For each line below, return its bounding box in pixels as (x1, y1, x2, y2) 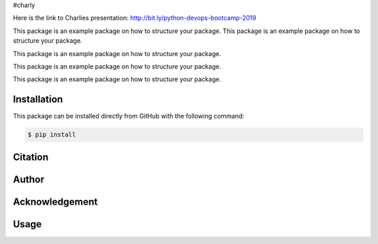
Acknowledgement (13, 196, 98, 208)
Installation (13, 93, 63, 105)
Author (13, 173, 45, 185)
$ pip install (27, 130, 76, 139)
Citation (13, 151, 49, 163)
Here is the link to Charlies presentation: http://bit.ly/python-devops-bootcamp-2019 (13, 14, 257, 22)
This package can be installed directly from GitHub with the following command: (13, 112, 245, 121)
